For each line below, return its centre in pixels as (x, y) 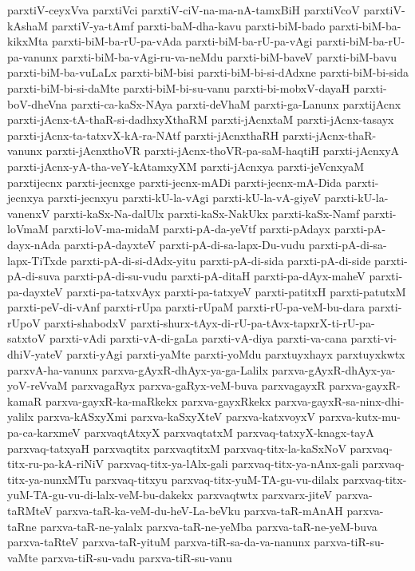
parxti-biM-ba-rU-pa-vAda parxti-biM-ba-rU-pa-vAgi (182, 41)
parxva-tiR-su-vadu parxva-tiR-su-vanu (136, 557)
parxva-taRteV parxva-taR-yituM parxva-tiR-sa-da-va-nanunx (159, 542)
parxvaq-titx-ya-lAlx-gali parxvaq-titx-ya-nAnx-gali (233, 464)
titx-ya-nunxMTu (49, 479)
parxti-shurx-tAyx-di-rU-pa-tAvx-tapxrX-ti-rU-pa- (253, 322)
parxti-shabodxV (85, 322)
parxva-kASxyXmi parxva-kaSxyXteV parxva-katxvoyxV (176, 416)
